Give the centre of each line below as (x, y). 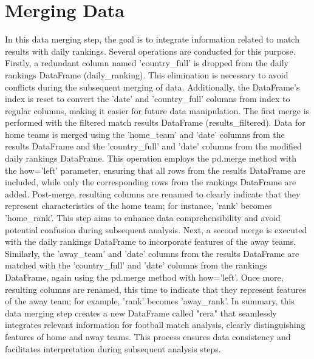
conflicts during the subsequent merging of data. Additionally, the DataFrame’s (152, 87)
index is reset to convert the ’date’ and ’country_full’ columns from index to (148, 99)
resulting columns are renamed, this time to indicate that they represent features (155, 289)
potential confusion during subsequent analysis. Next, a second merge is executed (156, 229)
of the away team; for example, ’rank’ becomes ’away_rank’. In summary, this (150, 301)
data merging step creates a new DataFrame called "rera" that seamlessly (141, 313)
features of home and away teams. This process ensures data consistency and (148, 336)
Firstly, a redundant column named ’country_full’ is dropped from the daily (147, 63)
